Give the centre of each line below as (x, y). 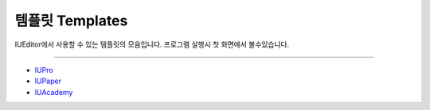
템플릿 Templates (71, 21)
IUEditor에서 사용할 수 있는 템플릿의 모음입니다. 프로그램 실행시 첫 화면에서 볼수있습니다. (152, 44)
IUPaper (48, 81)
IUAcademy (54, 92)
